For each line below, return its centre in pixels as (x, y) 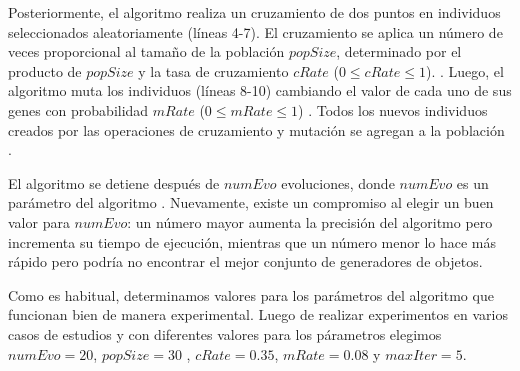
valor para (39, 221)
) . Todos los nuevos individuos (393, 109)
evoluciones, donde (338, 182)
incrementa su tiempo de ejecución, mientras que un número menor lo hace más (252, 241)
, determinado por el (399, 51)
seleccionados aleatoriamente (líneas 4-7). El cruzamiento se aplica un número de (255, 31)
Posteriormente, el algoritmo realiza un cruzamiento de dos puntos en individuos (254, 12)
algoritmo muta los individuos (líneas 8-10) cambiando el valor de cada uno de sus (260, 90)
